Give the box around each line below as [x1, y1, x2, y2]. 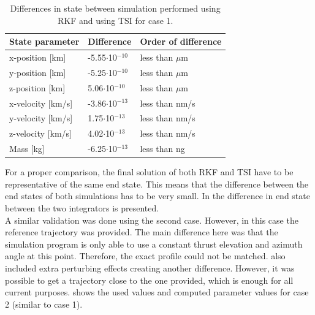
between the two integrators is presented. [5, 201, 159, 214]
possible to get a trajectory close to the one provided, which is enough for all [5, 273, 294, 286]
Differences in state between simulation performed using [10, 2, 221, 14]
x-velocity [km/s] [9, 96, 73, 109]
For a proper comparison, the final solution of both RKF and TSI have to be [5, 165, 294, 178]
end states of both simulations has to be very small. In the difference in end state [5, 189, 310, 202]
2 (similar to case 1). [5, 297, 83, 310]
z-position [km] [9, 81, 66, 94]
